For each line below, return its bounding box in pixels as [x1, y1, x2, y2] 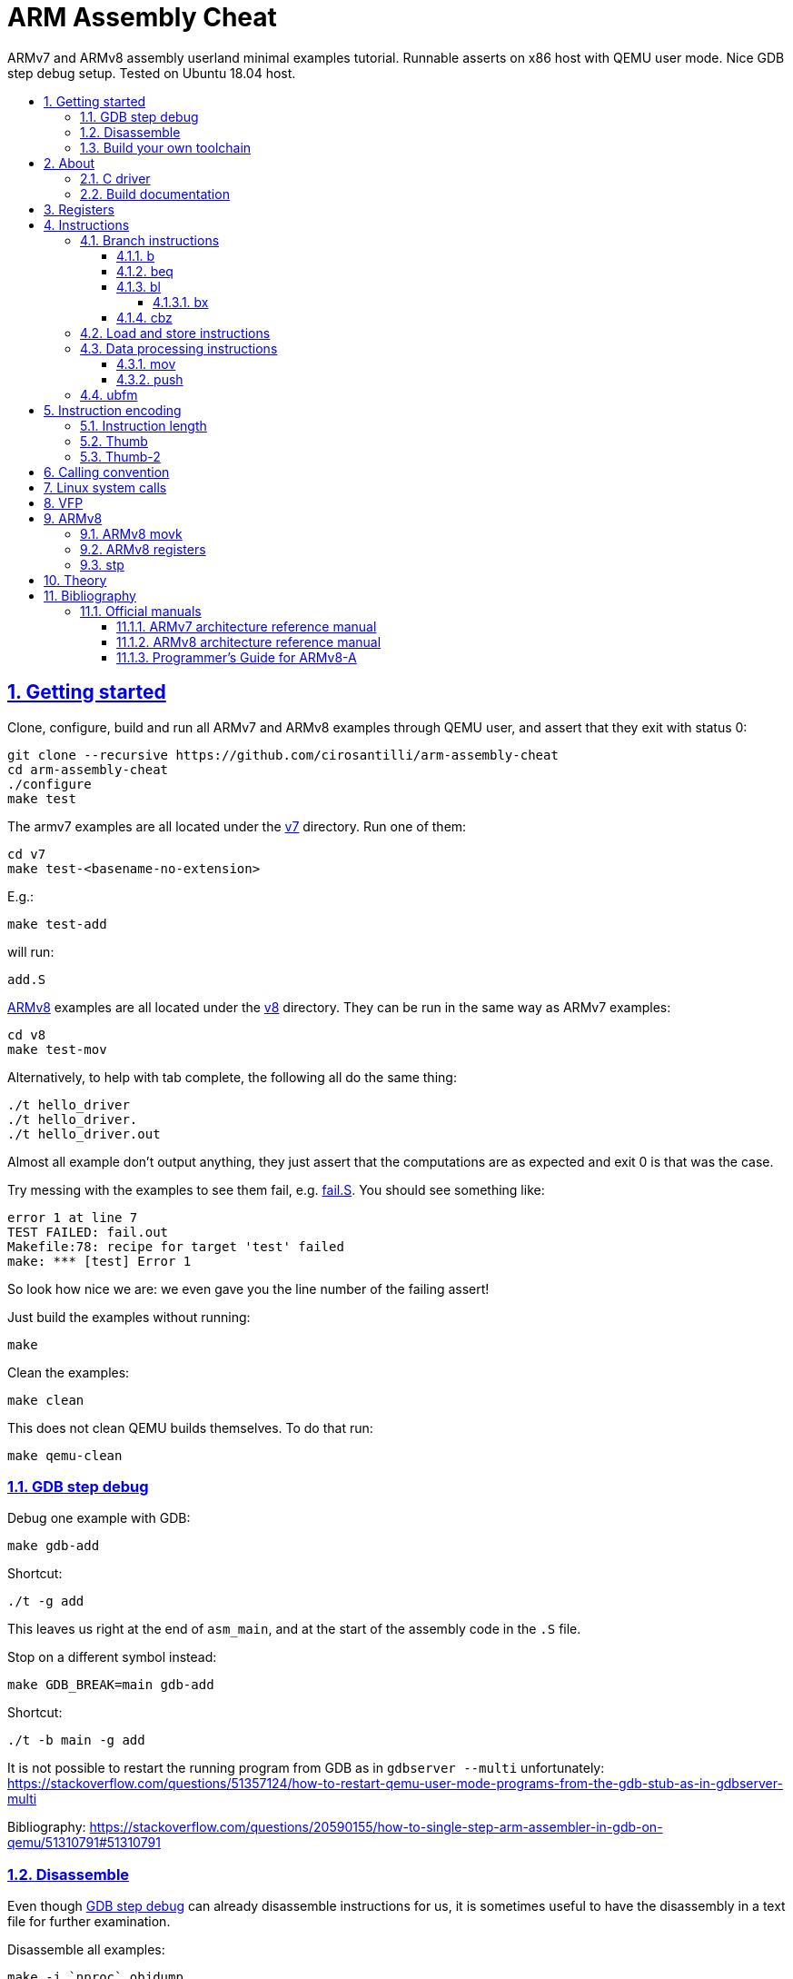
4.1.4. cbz [116, 309, 173, 325]
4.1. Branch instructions [80, 232, 220, 248]
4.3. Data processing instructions [80, 340, 278, 356]
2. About [44, 154, 94, 171]
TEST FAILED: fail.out [7, 1224, 169, 1239]
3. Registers [44, 201, 114, 217]
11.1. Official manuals [80, 602, 202, 619]
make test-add [7, 916, 107, 931]
